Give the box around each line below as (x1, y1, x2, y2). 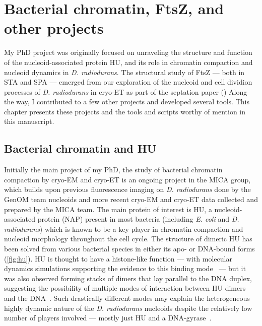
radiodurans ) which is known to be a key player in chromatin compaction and (4, 223, 243, 234)
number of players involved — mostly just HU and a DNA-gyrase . (4, 312, 212, 323)
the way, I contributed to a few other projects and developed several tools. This (4, 96, 249, 107)
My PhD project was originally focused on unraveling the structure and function (4, 47, 252, 57)
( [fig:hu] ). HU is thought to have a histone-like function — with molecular (4, 253, 232, 264)
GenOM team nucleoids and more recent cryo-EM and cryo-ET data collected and (4, 194, 258, 205)
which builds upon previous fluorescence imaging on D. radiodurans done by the (4, 184, 251, 194)
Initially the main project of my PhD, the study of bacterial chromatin (4, 164, 223, 175)
